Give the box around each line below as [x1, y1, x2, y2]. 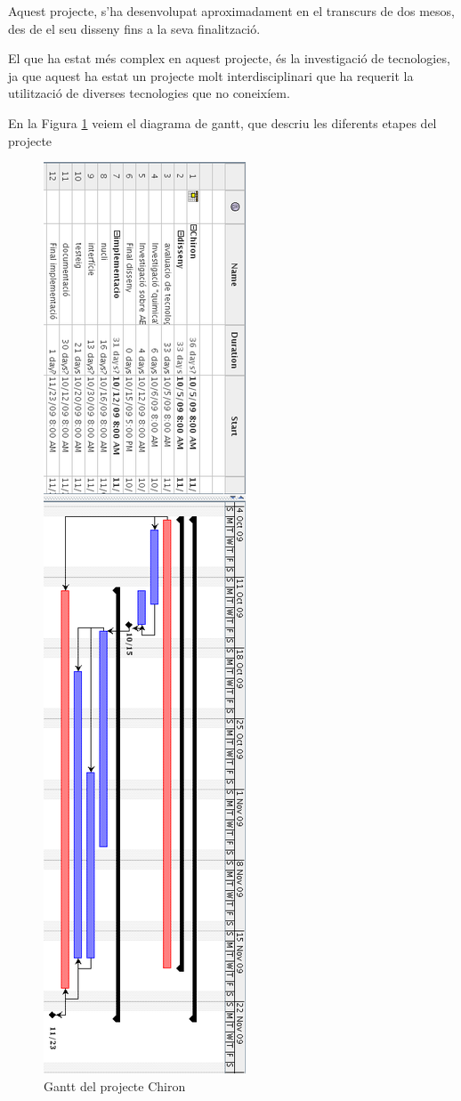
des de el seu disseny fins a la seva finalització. [8, 19, 261, 37]
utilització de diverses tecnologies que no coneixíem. [8, 84, 290, 102]
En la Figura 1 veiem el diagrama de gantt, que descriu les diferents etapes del [8, 113, 437, 132]
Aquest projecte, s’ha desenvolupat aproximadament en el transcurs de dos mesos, [8, 2, 456, 20]
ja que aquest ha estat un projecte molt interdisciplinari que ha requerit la [8, 66, 414, 85]
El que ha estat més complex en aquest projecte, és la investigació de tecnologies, [8, 49, 450, 68]
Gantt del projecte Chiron [44, 1076, 186, 1095]
